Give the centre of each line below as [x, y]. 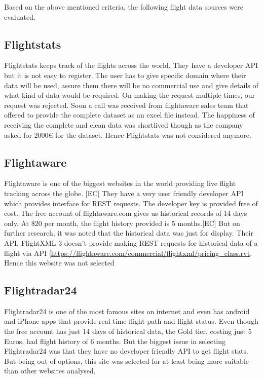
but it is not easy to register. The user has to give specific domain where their [125, 75]
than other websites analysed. [50, 371]
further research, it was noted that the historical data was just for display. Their [129, 233]
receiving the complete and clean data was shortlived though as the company [124, 124]
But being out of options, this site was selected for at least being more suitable [126, 361]
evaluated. [20, 16]
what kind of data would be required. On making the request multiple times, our [130, 95]
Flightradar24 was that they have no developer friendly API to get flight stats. [126, 351]
